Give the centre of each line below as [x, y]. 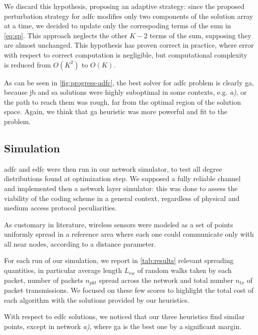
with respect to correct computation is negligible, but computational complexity [126, 54]
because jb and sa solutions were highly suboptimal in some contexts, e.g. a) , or [126, 92]
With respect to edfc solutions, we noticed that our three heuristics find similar [125, 316]
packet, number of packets [44, 280]
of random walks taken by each [184, 270]
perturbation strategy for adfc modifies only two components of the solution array [129, 16]
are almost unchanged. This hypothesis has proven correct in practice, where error [129, 45]
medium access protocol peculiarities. [61, 208]
